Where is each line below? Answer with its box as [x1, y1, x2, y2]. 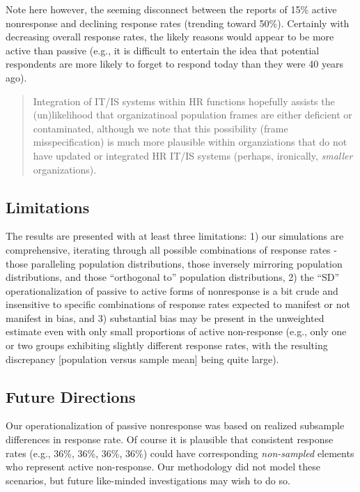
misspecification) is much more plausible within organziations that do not [33, 134, 347, 149]
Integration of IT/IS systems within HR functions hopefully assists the [33, 93, 335, 108]
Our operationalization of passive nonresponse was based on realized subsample [6, 418, 345, 433]
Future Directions [6, 385, 136, 407]
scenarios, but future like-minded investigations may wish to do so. [6, 472, 290, 487]
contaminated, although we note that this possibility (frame [33, 121, 288, 135]
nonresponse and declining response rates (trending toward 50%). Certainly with [6, 15, 350, 30]
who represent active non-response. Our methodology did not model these [6, 459, 320, 474]
